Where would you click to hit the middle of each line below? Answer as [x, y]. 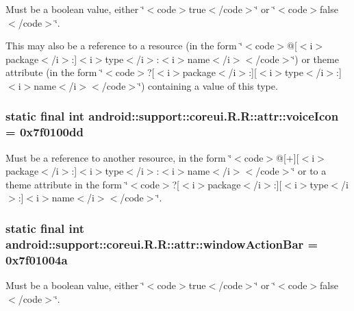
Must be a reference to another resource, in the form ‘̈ [119, 157]
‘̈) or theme [315, 59]
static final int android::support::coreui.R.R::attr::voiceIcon [172, 116]
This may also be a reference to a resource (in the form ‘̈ [124, 46]
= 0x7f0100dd [45, 132]
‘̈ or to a [309, 171]
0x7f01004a [37, 259]
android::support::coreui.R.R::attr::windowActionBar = [162, 244]
